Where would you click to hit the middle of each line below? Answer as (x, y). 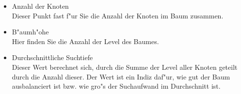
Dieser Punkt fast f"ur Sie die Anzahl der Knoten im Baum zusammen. (118, 15)
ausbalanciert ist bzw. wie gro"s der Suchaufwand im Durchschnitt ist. (116, 86)
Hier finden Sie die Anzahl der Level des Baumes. (85, 41)
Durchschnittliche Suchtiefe (52, 57)
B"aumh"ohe (30, 32)
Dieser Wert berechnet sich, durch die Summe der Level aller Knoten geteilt (125, 67)
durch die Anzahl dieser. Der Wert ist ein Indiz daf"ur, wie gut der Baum (121, 76)
